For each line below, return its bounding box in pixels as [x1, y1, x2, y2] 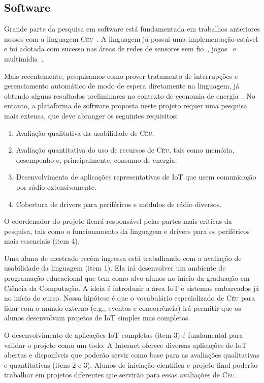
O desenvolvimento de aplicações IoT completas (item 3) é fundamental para [4, 330, 243, 340]
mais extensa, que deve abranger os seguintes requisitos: [4, 110, 178, 121]
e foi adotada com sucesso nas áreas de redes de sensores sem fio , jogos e [4, 43, 237, 54]
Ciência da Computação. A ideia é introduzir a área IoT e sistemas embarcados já [4, 282, 259, 293]
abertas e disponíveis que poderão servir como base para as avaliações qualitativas [4, 349, 259, 360]
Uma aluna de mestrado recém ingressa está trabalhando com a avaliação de [4, 252, 242, 263]
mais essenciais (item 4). [4, 235, 80, 246]
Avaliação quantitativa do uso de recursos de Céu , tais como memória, [16, 144, 235, 155]
